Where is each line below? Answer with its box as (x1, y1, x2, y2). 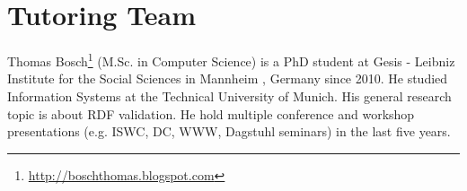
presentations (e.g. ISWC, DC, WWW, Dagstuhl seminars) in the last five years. (7, 122, 451, 141)
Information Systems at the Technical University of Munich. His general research (7, 86, 452, 105)
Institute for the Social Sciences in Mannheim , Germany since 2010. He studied (7, 69, 448, 88)
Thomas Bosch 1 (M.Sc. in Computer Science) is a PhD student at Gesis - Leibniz (7, 49, 455, 70)
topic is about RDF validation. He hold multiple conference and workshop (7, 104, 415, 123)
